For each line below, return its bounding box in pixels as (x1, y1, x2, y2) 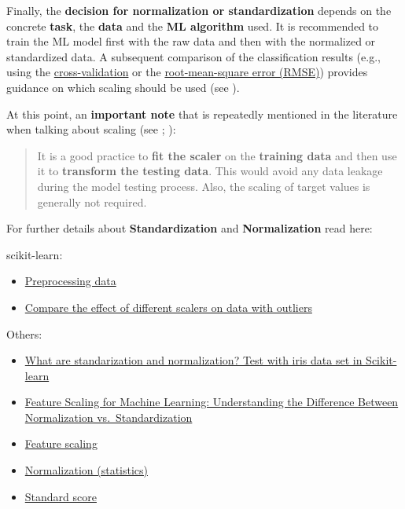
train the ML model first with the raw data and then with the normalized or (6, 33, 376, 49)
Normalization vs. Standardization (24, 408, 193, 425)
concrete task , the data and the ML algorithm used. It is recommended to (6, 17, 379, 34)
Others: (6, 325, 42, 342)
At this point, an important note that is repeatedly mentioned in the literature (6, 105, 398, 122)
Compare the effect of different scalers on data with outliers (24, 298, 312, 315)
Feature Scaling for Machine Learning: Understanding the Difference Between (24, 394, 399, 410)
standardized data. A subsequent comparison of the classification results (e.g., (6, 48, 381, 64)
